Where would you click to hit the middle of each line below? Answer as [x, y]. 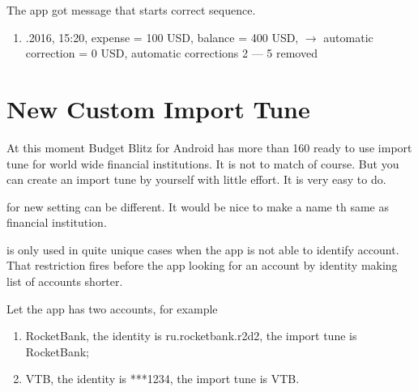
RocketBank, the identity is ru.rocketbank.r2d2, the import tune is [191, 336]
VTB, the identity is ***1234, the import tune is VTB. [162, 379]
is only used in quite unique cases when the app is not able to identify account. [203, 249]
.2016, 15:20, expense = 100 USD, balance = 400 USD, [162, 37]
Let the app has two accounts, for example [112, 308]
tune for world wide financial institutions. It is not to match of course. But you [203, 163]
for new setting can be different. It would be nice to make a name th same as [198, 206]
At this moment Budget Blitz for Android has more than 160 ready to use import [209, 147]
